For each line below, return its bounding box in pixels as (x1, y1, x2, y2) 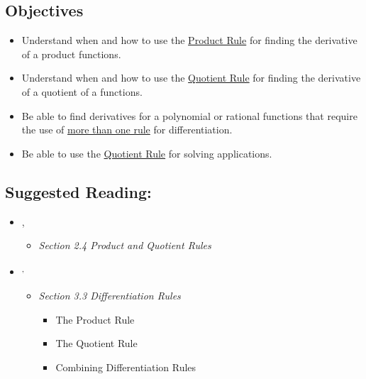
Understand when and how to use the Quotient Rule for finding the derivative (21, 70, 361, 85)
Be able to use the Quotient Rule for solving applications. (21, 145, 272, 160)
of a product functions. (21, 46, 121, 61)
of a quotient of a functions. (21, 84, 143, 99)
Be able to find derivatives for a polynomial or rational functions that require (21, 108, 357, 123)
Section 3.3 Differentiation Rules (38, 288, 181, 302)
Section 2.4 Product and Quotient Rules (38, 238, 211, 253)
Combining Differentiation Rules (55, 359, 196, 374)
